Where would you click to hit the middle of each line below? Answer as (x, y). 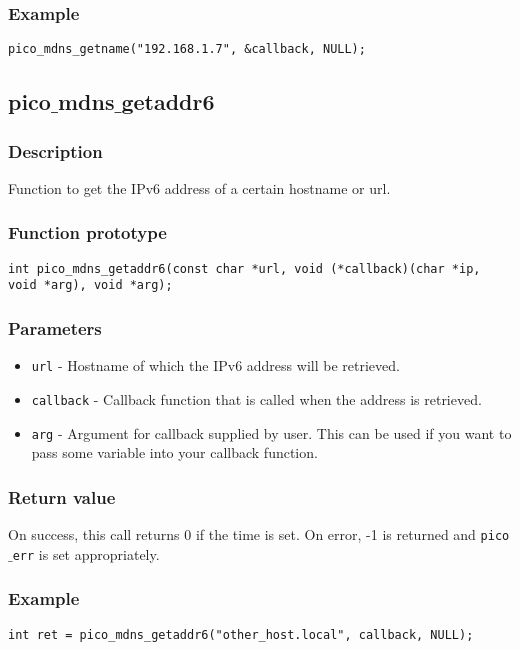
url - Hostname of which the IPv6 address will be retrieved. (215, 365)
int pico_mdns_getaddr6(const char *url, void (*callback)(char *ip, (244, 268)
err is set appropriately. (86, 553)
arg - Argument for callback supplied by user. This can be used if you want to (271, 432)
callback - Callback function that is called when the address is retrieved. (256, 398)
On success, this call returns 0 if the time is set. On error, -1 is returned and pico (259, 534)
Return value (62, 496)
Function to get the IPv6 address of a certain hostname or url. (199, 187)
